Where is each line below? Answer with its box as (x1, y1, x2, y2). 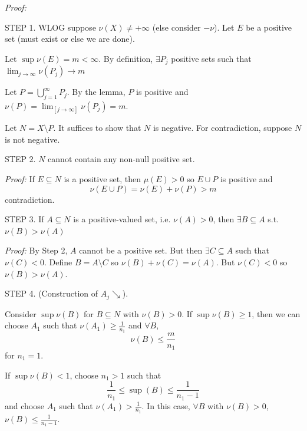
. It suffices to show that (53, 121, 141, 134)
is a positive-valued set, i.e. (73, 213, 171, 225)
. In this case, (141, 399, 190, 412)
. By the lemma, (67, 85, 126, 98)
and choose (5, 399, 44, 412)
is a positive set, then (64, 173, 141, 185)
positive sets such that (171, 52, 252, 64)
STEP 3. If (5, 213, 44, 225)
